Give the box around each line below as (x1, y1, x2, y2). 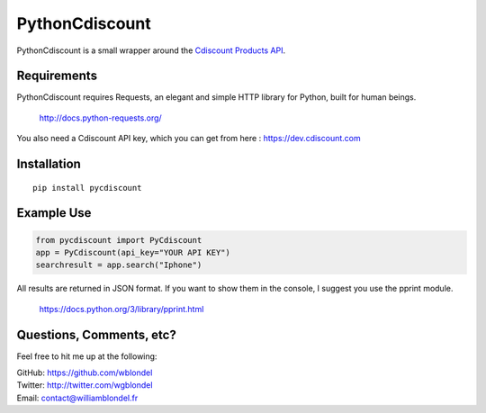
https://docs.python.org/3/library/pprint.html (39, 303, 204, 314)
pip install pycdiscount (32, 183, 142, 193)
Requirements (16, 68, 98, 84)
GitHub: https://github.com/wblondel (16, 367, 153, 378)
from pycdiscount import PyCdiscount (35, 235, 202, 245)
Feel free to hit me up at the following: (16, 351, 157, 362)
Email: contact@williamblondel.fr (16, 392, 139, 403)
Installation (16, 157, 81, 172)
